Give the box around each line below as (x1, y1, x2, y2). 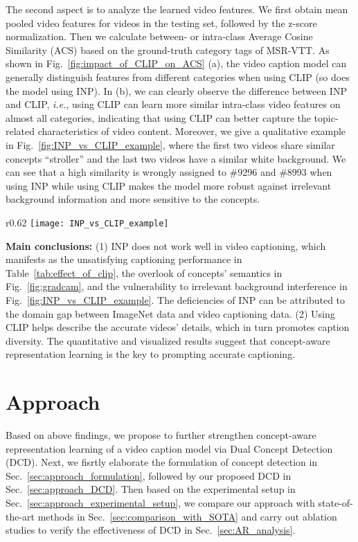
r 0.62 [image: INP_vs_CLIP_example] (6, 215, 169, 229)
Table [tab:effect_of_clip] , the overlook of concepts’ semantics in (6, 265, 283, 280)
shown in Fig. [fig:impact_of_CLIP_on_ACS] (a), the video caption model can (6, 56, 347, 71)
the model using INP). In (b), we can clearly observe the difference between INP (6, 83, 347, 98)
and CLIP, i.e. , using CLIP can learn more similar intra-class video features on (6, 97, 341, 111)
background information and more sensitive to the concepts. (6, 192, 260, 206)
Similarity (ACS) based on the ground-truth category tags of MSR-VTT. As (6, 42, 330, 57)
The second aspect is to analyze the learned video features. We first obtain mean (6, 2, 348, 16)
